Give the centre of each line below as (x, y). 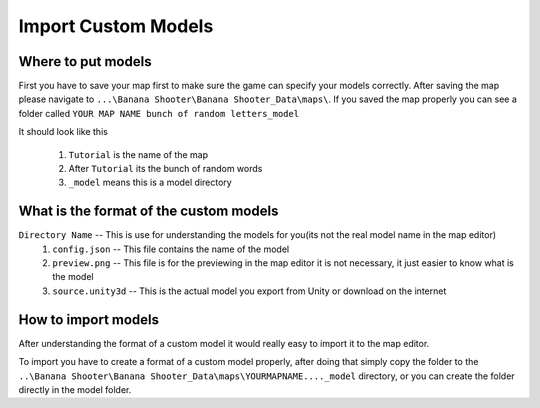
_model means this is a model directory (150, 182)
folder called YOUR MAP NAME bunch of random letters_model (159, 113)
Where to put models (85, 61)
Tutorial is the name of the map (138, 154)
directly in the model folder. (75, 389)
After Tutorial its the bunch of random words (165, 169)
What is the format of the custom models (148, 211)
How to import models (89, 319)
